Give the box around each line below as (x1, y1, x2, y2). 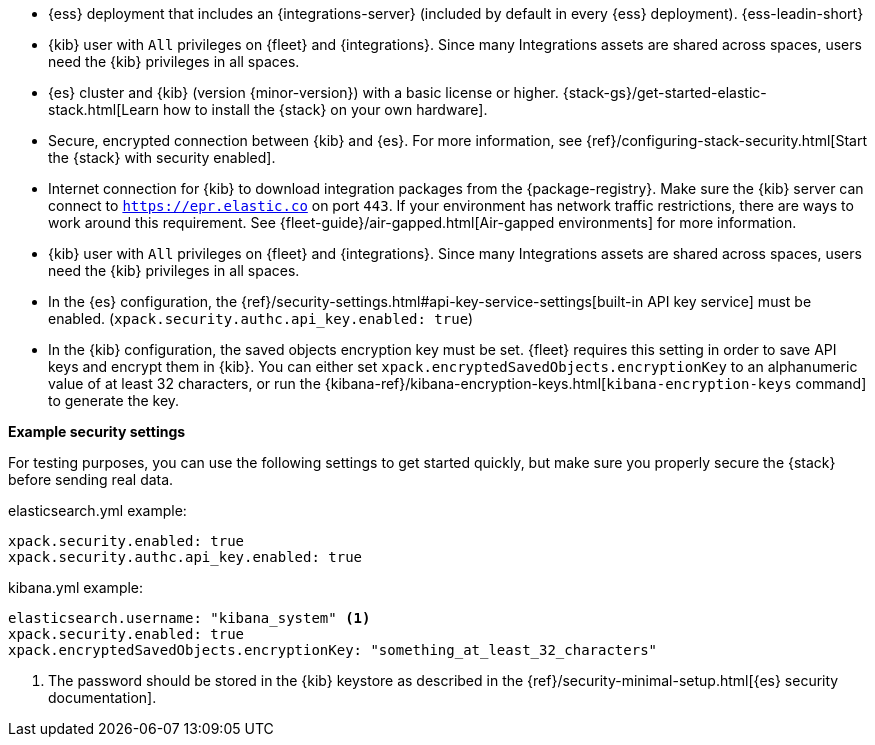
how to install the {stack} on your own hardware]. (163, 101, 488, 118)
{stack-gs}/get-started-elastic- (562, 84, 767, 101)
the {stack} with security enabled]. (48, 149, 276, 166)
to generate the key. (48, 392, 180, 409)
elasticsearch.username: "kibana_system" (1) (8, 610, 371, 626)
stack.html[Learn (48, 101, 160, 118)
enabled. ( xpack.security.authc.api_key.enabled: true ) (48, 310, 474, 327)
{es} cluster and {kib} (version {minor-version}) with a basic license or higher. (48, 84, 559, 101)
